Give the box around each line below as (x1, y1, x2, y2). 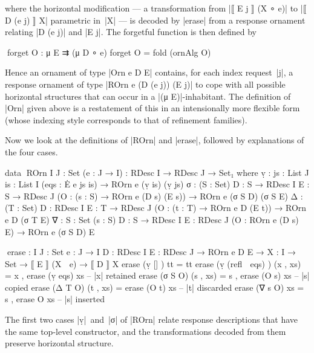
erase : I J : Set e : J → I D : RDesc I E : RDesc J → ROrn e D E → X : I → (5, 245, 296, 258)
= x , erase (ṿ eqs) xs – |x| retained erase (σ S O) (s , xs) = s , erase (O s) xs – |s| (5, 269, 310, 282)
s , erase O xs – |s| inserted (5, 293, 105, 305)
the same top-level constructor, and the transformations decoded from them (5, 325, 286, 337)
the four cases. (5, 145, 58, 158)
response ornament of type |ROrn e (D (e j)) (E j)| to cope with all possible (5, 77, 286, 90)
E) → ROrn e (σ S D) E (5, 225, 95, 238)
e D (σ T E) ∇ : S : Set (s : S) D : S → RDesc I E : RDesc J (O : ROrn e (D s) (5, 213, 299, 225)
